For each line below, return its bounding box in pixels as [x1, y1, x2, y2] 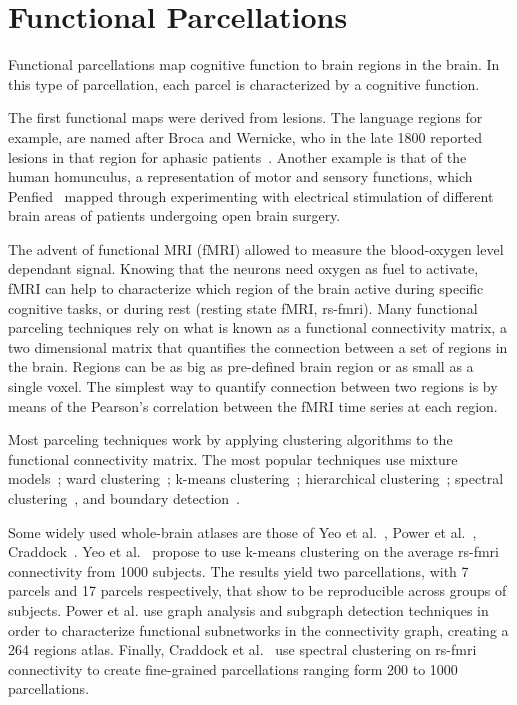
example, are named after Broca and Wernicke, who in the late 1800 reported [8, 126, 483, 147]
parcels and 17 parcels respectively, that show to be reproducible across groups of [8, 580, 507, 601]
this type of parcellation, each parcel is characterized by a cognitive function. [8, 73, 480, 94]
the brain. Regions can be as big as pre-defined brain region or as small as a [8, 356, 474, 377]
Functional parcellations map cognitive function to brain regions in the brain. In [8, 54, 500, 75]
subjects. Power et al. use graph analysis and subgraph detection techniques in [8, 599, 489, 620]
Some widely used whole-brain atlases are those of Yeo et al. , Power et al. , [8, 521, 477, 542]
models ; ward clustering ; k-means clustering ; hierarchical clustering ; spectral [8, 468, 504, 489]
